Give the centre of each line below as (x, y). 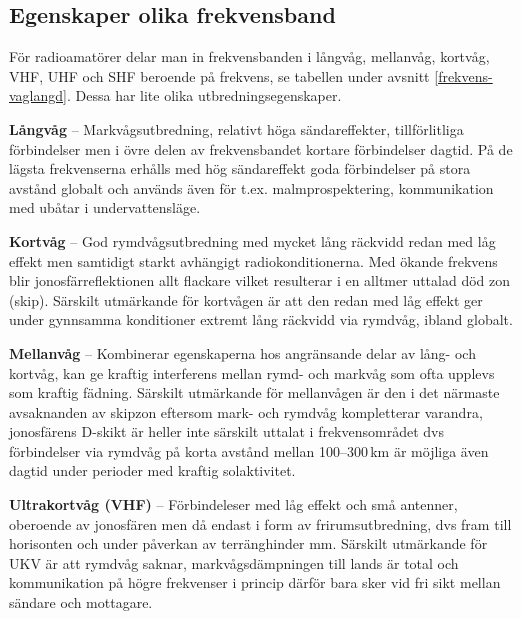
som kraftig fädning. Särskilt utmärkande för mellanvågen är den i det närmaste (254, 392)
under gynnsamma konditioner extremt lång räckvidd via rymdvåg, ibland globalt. (261, 319)
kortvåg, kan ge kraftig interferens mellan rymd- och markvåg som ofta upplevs (252, 372)
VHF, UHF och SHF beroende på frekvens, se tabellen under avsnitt (219, 75)
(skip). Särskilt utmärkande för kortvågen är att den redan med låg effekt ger (246, 299)
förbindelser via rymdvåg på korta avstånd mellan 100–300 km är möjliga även (249, 450)
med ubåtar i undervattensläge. (105, 207)
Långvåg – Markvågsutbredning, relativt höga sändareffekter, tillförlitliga (236, 128)
